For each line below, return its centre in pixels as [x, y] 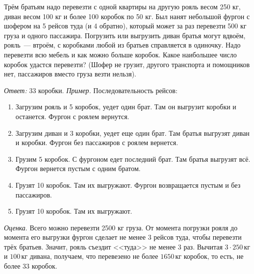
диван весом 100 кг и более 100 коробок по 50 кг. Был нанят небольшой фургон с [127, 16]
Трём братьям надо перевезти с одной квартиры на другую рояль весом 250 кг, [122, 6]
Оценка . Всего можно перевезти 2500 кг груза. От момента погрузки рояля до [121, 227]
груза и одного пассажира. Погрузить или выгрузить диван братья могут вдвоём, [125, 35]
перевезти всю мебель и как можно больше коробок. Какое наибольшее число [120, 54]
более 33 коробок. [31, 266]
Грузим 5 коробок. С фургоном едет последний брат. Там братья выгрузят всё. [133, 159]
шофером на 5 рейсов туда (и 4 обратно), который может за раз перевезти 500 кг [125, 26]
